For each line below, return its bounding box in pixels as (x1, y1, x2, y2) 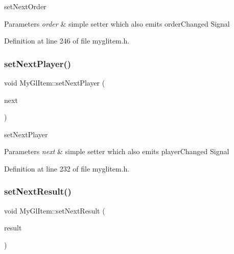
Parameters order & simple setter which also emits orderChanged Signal (4, 18, 230, 29)
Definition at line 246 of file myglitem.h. (4, 35, 130, 46)
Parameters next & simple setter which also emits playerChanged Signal (4, 146, 229, 157)
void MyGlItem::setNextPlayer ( (4, 77, 105, 88)
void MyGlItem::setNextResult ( (4, 205, 105, 216)
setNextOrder (4, 1, 46, 11)
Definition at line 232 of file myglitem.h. (4, 163, 130, 174)
